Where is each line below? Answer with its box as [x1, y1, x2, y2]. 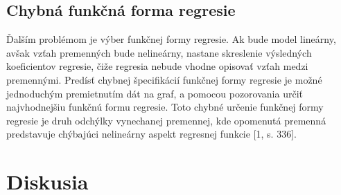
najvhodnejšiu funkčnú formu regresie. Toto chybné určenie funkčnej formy [6, 100, 324, 114]
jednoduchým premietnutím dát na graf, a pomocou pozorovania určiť [6, 86, 303, 100]
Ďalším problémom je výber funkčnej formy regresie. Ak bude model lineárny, [6, 32, 336, 46]
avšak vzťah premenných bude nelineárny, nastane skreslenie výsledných [6, 45, 312, 59]
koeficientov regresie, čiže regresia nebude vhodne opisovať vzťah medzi [6, 59, 308, 73]
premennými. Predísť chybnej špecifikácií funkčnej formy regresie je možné [6, 72, 322, 86]
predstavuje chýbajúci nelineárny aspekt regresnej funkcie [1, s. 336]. [6, 127, 297, 141]
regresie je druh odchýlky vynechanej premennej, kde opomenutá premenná [6, 113, 326, 127]
